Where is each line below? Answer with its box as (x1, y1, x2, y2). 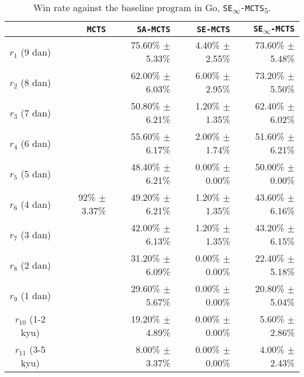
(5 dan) (20, 166, 51, 180)
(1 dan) (20, 288, 51, 302)
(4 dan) (20, 197, 51, 211)
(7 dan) (20, 105, 51, 119)
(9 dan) (20, 44, 51, 59)
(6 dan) (20, 136, 51, 150)
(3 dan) (20, 227, 51, 241)
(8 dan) (20, 75, 51, 89)
